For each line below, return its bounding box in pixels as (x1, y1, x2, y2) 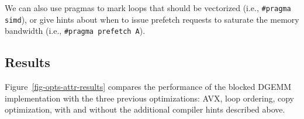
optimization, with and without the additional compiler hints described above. (5, 103, 285, 116)
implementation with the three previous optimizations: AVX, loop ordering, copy (5, 92, 295, 104)
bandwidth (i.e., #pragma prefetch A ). (5, 24, 146, 37)
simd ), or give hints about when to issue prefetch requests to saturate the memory (5, 13, 299, 25)
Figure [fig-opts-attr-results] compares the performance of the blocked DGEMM (5, 80, 292, 93)
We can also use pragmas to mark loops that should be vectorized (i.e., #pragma (5, 2, 291, 13)
